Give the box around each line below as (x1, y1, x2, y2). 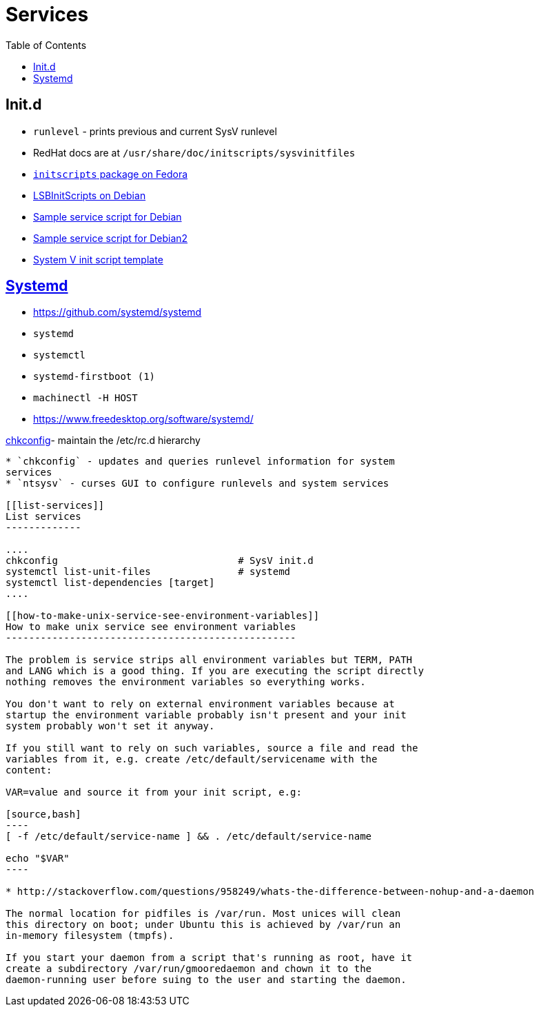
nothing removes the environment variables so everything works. (6, 676, 366, 688)
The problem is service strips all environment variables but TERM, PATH (6, 654, 413, 666)
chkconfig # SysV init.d (6, 555, 314, 567)
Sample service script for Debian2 (33, 232, 188, 244)
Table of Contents (6, 39, 87, 51)
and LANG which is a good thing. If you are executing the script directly (6, 665, 424, 677)
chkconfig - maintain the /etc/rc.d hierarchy (6, 434, 201, 447)
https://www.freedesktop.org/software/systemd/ (33, 413, 254, 425)
